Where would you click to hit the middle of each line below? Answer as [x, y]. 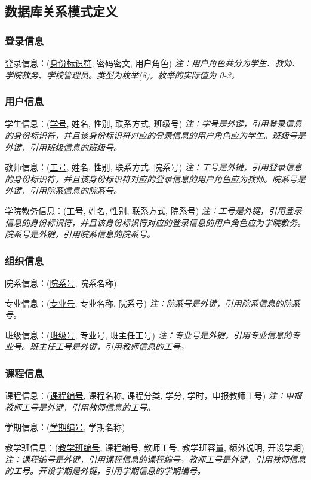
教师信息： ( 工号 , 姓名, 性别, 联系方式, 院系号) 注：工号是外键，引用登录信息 [153, 167]
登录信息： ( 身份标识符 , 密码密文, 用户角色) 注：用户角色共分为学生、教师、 [153, 63]
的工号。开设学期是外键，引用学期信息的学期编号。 [105, 471]
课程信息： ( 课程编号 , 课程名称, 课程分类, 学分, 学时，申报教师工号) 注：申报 [153, 395]
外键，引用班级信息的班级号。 [63, 147]
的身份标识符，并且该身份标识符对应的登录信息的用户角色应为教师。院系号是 [155, 178]
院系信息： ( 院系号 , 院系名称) [61, 282]
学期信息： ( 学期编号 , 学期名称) [65, 427]
